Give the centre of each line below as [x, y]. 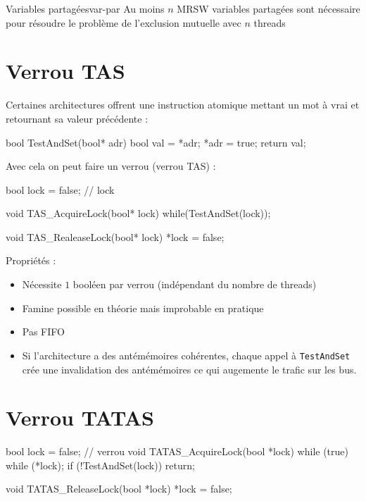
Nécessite [42, 284]
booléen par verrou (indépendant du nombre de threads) [195, 284]
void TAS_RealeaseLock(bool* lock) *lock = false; [115, 236]
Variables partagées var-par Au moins [85, 8]
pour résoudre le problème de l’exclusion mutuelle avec [124, 22]
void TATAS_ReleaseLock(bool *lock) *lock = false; [119, 489]
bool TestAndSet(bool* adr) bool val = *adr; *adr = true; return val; [156, 142]
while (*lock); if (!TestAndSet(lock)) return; [100, 465]
